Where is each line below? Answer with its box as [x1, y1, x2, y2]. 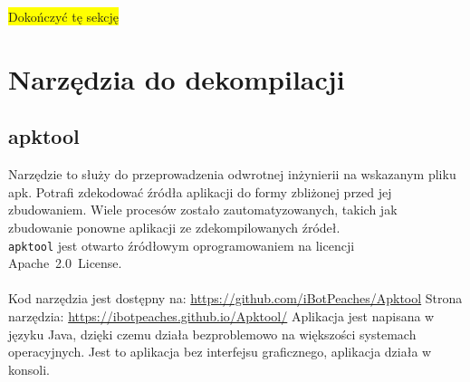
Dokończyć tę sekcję [8, 7, 119, 25]
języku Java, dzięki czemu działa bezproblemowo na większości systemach [8, 324, 417, 343]
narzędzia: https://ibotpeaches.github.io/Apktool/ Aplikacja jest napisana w [8, 306, 435, 325]
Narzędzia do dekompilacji [8, 60, 345, 97]
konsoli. [8, 359, 50, 378]
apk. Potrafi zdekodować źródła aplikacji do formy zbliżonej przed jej [8, 182, 392, 201]
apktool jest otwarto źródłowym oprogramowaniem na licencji [8, 235, 355, 254]
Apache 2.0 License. [8, 253, 122, 272]
